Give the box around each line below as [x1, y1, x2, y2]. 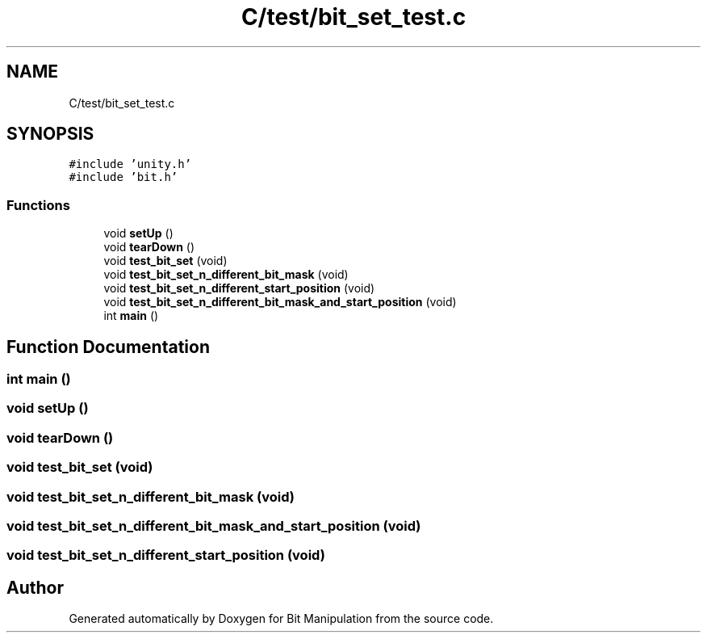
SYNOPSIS [6, 124, 94, 145]
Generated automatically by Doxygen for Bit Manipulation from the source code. [69, 612, 494, 626]
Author [6, 577, 64, 598]
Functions [6, 196, 70, 213]
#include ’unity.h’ [69, 158, 192, 171]
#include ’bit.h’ [69, 170, 178, 184]
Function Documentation [6, 336, 210, 357]
